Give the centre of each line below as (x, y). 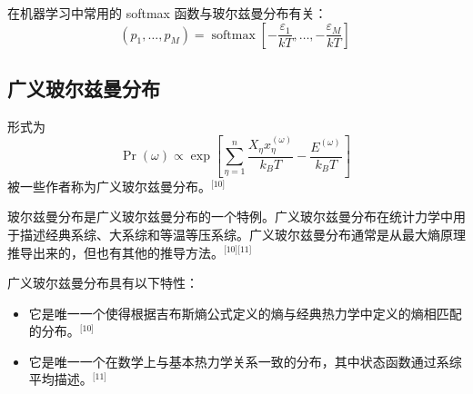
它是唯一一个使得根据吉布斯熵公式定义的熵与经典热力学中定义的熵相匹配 (245, 313)
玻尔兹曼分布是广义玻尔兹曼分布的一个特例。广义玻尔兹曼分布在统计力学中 (230, 217)
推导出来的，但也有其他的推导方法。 (116, 252)
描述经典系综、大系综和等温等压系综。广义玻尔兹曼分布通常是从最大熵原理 (242, 234)
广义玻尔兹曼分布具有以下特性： (103, 283)
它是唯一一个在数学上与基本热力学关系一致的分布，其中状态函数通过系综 (245, 361)
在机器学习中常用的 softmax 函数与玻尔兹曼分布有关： (167, 13)
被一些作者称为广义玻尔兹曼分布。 (109, 186)
